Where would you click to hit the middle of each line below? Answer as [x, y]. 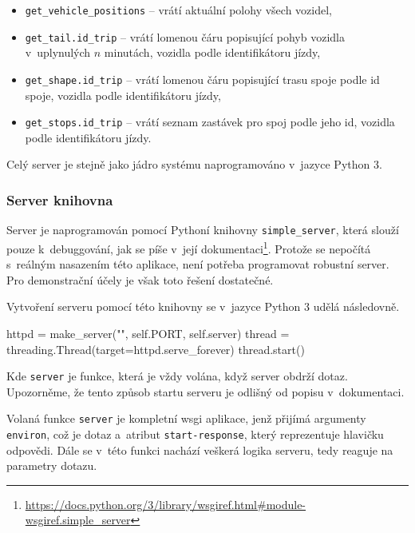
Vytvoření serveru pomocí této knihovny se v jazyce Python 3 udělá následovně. [203, 306]
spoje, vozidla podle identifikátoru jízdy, [123, 95]
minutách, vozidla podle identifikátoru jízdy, [212, 52]
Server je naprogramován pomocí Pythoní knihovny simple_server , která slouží [203, 230]
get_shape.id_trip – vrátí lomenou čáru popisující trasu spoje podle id [202, 79]
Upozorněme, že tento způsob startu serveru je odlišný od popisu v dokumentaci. [206, 391]
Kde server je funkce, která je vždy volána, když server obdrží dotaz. [177, 376]
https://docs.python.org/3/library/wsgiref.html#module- [166, 504]
